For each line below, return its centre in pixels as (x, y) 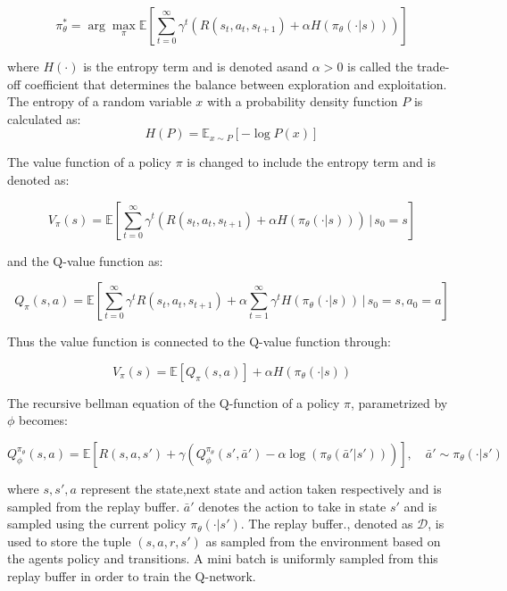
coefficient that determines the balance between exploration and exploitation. (236, 83)
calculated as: (44, 118)
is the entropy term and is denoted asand (196, 66)
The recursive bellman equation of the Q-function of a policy (174, 402)
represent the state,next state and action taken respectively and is (261, 488)
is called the (380, 66)
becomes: (43, 420)
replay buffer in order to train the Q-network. (132, 575)
